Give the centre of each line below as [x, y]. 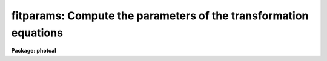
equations [37, 33]
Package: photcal [34, 51]
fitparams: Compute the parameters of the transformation [160, 16]
